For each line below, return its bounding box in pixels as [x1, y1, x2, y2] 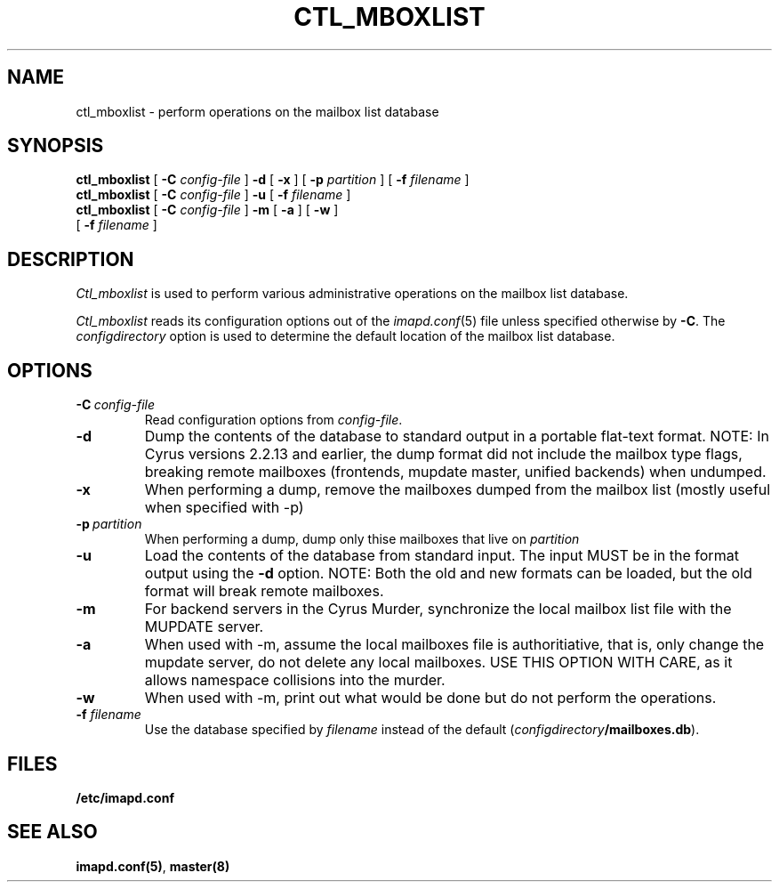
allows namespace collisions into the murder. [144, 671, 446, 690]
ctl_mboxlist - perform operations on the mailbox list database [76, 103, 439, 119]
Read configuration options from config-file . [144, 412, 403, 428]
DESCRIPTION [7, 247, 134, 271]
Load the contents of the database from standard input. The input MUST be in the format [144, 546, 739, 565]
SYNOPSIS [7, 134, 104, 158]
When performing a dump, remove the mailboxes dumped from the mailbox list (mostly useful [144, 481, 771, 499]
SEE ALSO [7, 820, 98, 844]
